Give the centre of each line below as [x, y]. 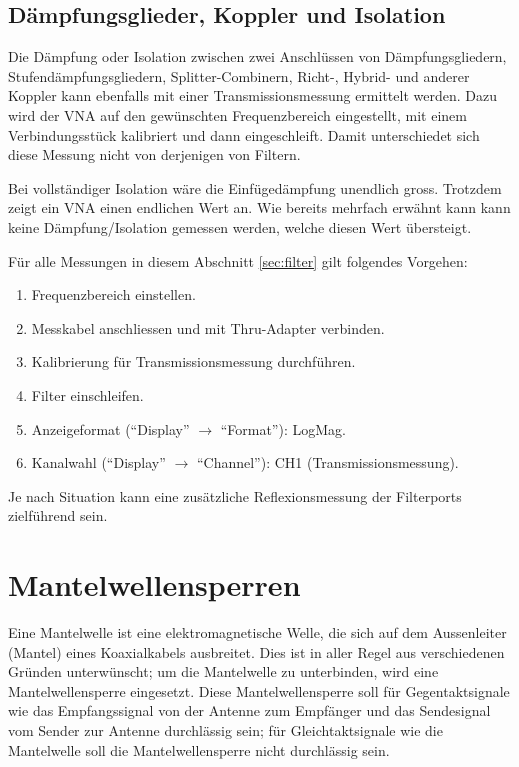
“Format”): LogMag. [283, 428]
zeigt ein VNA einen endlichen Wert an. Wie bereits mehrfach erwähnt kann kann [259, 207]
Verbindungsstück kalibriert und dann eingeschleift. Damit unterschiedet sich [244, 134]
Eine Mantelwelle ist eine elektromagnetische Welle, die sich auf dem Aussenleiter [257, 632]
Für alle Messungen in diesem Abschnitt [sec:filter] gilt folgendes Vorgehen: [238, 260]
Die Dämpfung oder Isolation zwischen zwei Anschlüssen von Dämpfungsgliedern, [257, 56]
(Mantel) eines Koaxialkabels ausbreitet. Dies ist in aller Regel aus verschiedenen [256, 651]
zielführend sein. [58, 515]
